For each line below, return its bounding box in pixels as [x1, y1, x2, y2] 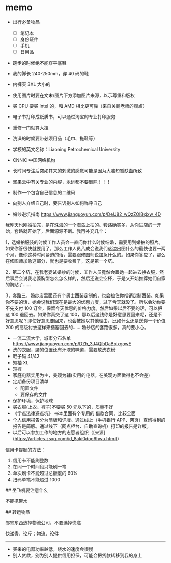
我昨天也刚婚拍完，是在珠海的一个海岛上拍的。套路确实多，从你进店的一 [5, 222, 157, 228]
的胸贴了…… [5, 282, 32, 288]
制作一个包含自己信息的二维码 [12, 190, 75, 196]
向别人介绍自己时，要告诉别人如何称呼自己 [12, 200, 102, 206]
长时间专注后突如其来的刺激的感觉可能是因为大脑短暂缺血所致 [12, 168, 142, 174]
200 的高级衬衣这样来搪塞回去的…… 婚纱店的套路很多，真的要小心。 [5, 324, 149, 331]
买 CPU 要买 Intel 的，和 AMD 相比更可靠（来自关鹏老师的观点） [12, 103, 148, 109]
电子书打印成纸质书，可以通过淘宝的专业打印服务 [12, 114, 116, 120]
